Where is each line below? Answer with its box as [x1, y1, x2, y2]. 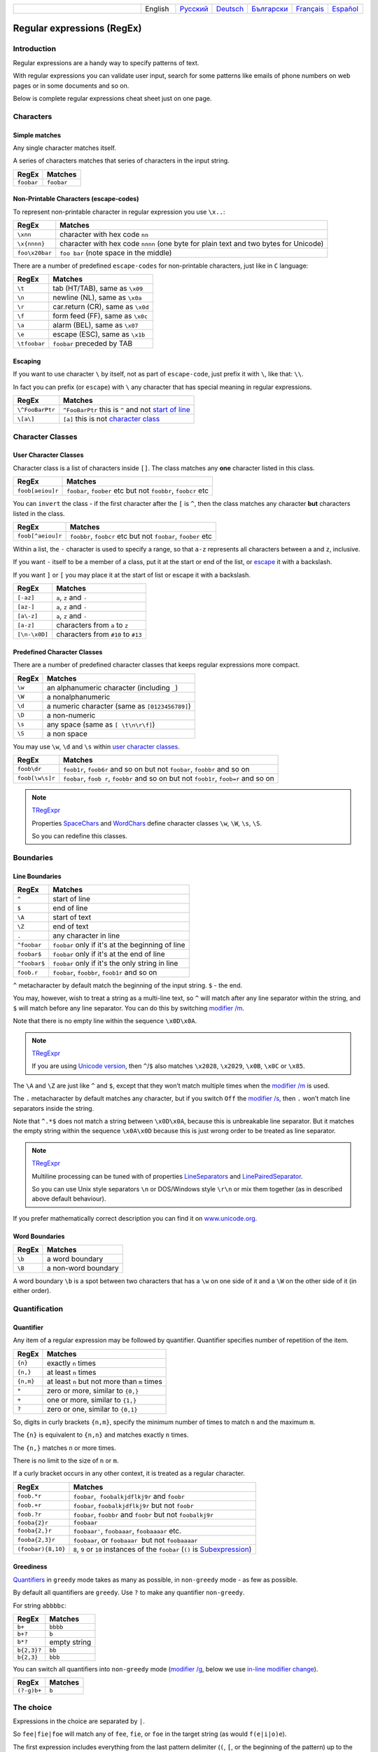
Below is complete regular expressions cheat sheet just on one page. [13, 94, 213, 102]
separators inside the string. [13, 1104, 94, 1112]
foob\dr [17, 765, 42, 773]
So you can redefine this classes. [31, 832, 127, 840]
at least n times [46, 1367, 97, 1377]
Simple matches [13, 130, 62, 139]
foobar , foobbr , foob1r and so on [52, 968, 157, 978]
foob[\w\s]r [17, 774, 55, 782]
